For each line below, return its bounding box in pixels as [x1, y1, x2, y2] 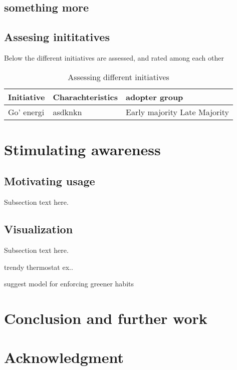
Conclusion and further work [4, 307, 207, 328]
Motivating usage [4, 173, 95, 189]
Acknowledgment [4, 347, 124, 367]
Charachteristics [53, 91, 118, 103]
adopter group [126, 91, 183, 103]
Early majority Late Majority [126, 106, 229, 118]
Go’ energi [8, 106, 45, 118]
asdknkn [53, 106, 82, 118]
